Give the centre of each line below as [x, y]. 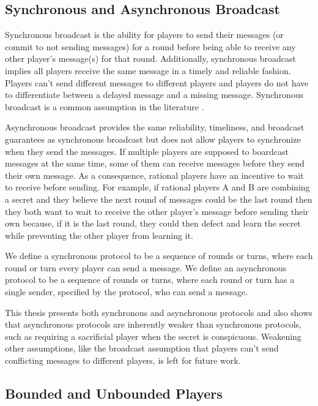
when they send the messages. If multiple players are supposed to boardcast [147, 151]
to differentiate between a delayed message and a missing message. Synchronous [154, 95]
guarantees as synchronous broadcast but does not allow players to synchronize [153, 139]
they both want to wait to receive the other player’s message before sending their [157, 211]
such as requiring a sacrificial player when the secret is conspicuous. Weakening [153, 336]
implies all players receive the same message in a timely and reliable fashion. [148, 70]
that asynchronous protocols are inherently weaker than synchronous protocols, [153, 324]
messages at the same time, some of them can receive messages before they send [155, 163]
